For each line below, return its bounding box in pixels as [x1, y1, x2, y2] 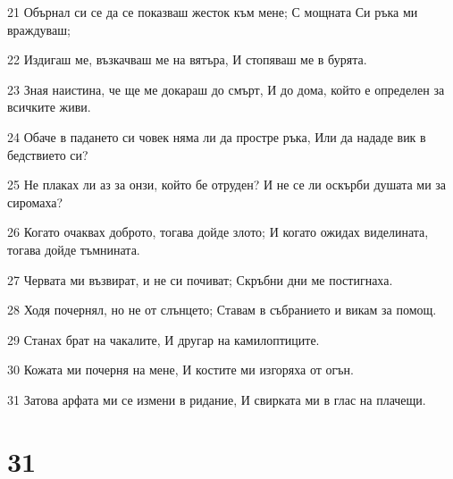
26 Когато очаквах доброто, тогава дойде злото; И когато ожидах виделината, [7, 223, 429, 241]
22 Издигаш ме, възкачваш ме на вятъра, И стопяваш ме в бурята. [7, 50, 367, 69]
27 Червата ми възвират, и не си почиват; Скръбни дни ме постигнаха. [7, 270, 393, 289]
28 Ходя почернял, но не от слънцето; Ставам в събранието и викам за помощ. [7, 300, 437, 319]
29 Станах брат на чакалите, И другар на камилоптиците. [7, 330, 320, 349]
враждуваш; [7, 20, 71, 38]
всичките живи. [7, 97, 91, 116]
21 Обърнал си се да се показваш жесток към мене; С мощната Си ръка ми [7, 3, 418, 21]
